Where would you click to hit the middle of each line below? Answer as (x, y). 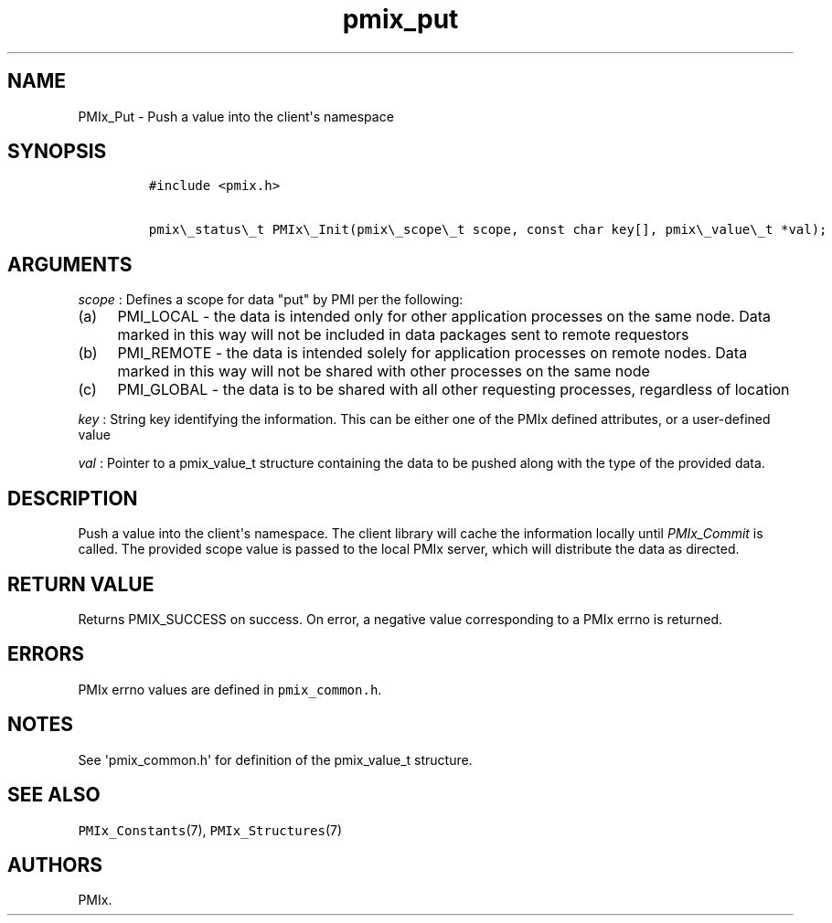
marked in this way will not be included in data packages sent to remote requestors (403, 335)
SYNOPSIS (57, 152)
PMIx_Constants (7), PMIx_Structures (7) (210, 830)
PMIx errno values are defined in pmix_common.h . (230, 689)
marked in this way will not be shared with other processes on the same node (384, 371)
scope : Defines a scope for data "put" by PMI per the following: (271, 300)
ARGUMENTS (70, 264)
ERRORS (46, 654)
